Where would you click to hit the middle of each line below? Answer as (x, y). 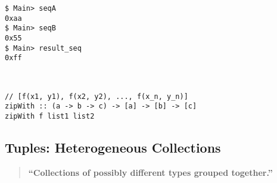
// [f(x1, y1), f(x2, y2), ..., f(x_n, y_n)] (97, 96)
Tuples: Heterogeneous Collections (113, 147)
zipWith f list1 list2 (50, 116)
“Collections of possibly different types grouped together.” (150, 172)
